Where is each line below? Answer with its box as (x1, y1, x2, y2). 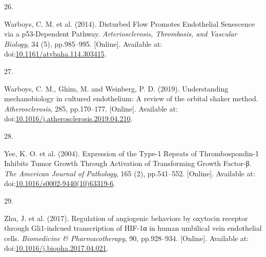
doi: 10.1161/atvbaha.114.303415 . (4, 48, 107, 59)
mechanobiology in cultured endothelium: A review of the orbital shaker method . (4, 93, 258, 104)
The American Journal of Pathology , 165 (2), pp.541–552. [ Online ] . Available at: (4, 168, 255, 178)
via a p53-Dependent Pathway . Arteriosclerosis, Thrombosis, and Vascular (4, 28, 237, 39)
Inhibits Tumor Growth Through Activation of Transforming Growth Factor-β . (4, 158, 252, 169)
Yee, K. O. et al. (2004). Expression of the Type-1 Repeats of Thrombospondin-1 (4, 148, 259, 158)
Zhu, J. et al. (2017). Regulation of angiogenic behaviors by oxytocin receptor (4, 212, 248, 223)
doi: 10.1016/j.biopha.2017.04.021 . (4, 243, 109, 253)
